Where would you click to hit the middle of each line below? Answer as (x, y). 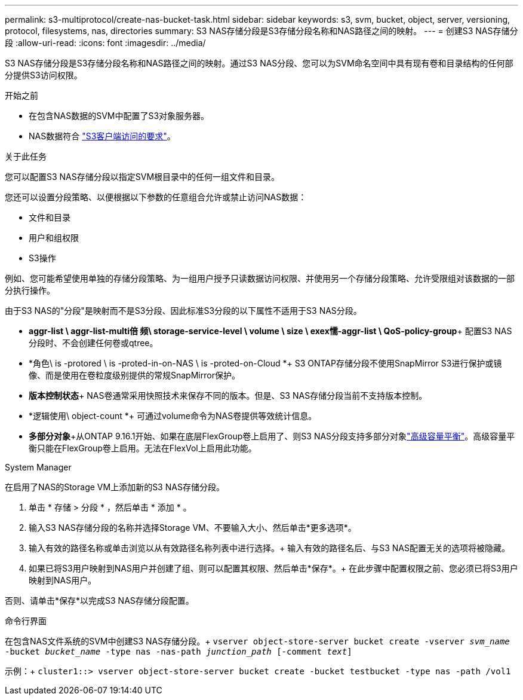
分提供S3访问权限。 (44, 75)
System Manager (38, 467)
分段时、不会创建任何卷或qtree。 (93, 343)
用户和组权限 (54, 238)
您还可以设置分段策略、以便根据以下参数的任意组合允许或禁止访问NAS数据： (156, 197)
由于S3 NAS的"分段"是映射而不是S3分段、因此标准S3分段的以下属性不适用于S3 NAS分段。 (183, 311)
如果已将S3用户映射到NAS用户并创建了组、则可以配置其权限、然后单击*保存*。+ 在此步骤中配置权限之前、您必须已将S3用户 (273, 568)
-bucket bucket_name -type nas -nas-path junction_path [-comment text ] (179, 652)
